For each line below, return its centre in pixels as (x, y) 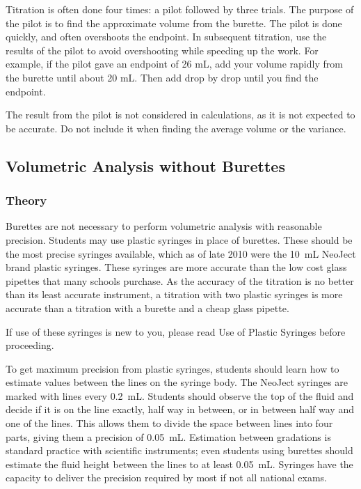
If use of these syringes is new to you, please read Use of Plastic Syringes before (176, 331)
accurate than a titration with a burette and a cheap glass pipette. (147, 308)
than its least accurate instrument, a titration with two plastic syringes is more (174, 294)
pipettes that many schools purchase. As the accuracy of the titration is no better (180, 280)
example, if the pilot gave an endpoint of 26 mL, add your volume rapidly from (174, 64)
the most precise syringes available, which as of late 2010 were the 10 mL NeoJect (181, 253)
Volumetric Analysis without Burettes (145, 165)
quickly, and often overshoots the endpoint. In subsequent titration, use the (166, 37)
